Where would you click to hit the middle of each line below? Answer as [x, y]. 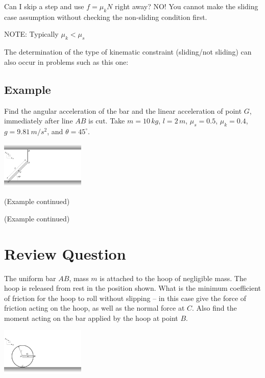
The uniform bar [30, 278]
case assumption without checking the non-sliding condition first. [106, 17]
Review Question [65, 253]
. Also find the [214, 308]
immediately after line [39, 121]
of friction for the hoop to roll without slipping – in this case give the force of [125, 298]
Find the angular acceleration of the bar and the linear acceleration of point [123, 110]
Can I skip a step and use [44, 6]
